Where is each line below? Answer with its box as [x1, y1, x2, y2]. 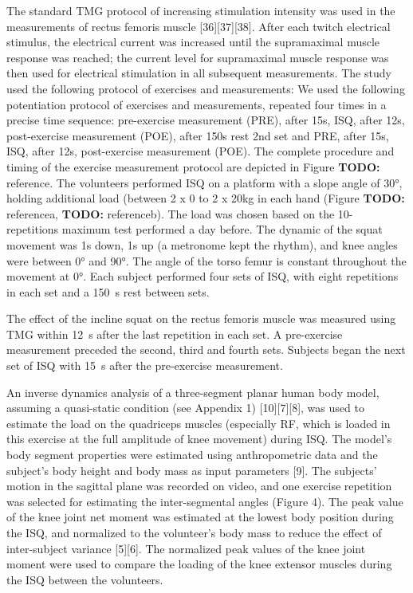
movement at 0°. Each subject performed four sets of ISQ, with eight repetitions [6, 268, 399, 285]
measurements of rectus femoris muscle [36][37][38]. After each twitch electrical [6, 18, 391, 34]
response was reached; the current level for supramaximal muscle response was [6, 49, 389, 65]
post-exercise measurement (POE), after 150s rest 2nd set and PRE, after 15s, [6, 127, 389, 143]
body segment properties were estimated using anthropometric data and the [6, 446, 378, 463]
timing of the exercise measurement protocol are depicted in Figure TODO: [6, 158, 380, 175]
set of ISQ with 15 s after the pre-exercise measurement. [6, 357, 283, 374]
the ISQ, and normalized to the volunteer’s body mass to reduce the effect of [6, 524, 382, 540]
